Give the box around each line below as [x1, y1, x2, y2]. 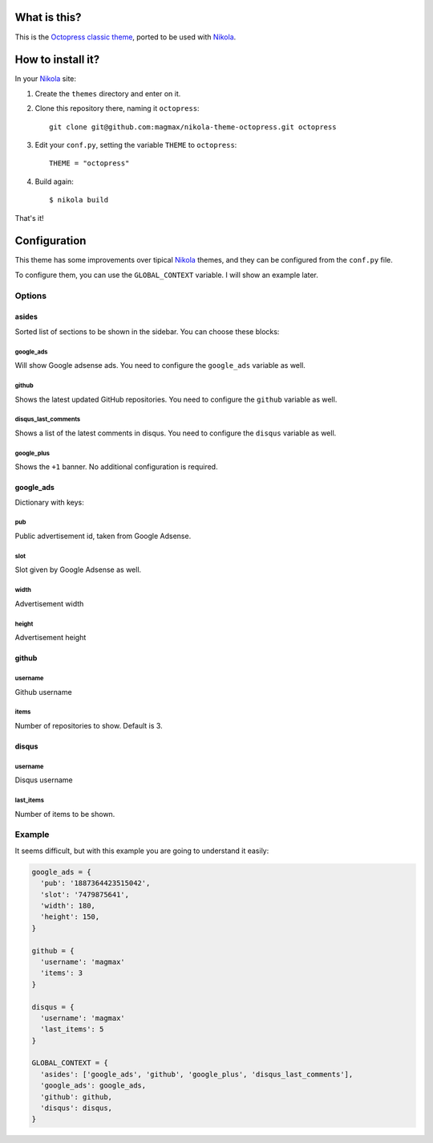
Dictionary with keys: [14, 497, 84, 507]
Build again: [34, 177, 74, 186]
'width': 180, [40, 900, 96, 910]
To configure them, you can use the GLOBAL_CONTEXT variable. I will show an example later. [14, 270, 318, 280]
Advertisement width [14, 598, 84, 608]
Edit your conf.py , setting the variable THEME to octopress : [34, 140, 237, 149]
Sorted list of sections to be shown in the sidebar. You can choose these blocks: [14, 326, 280, 337]
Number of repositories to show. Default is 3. [14, 720, 164, 730]
